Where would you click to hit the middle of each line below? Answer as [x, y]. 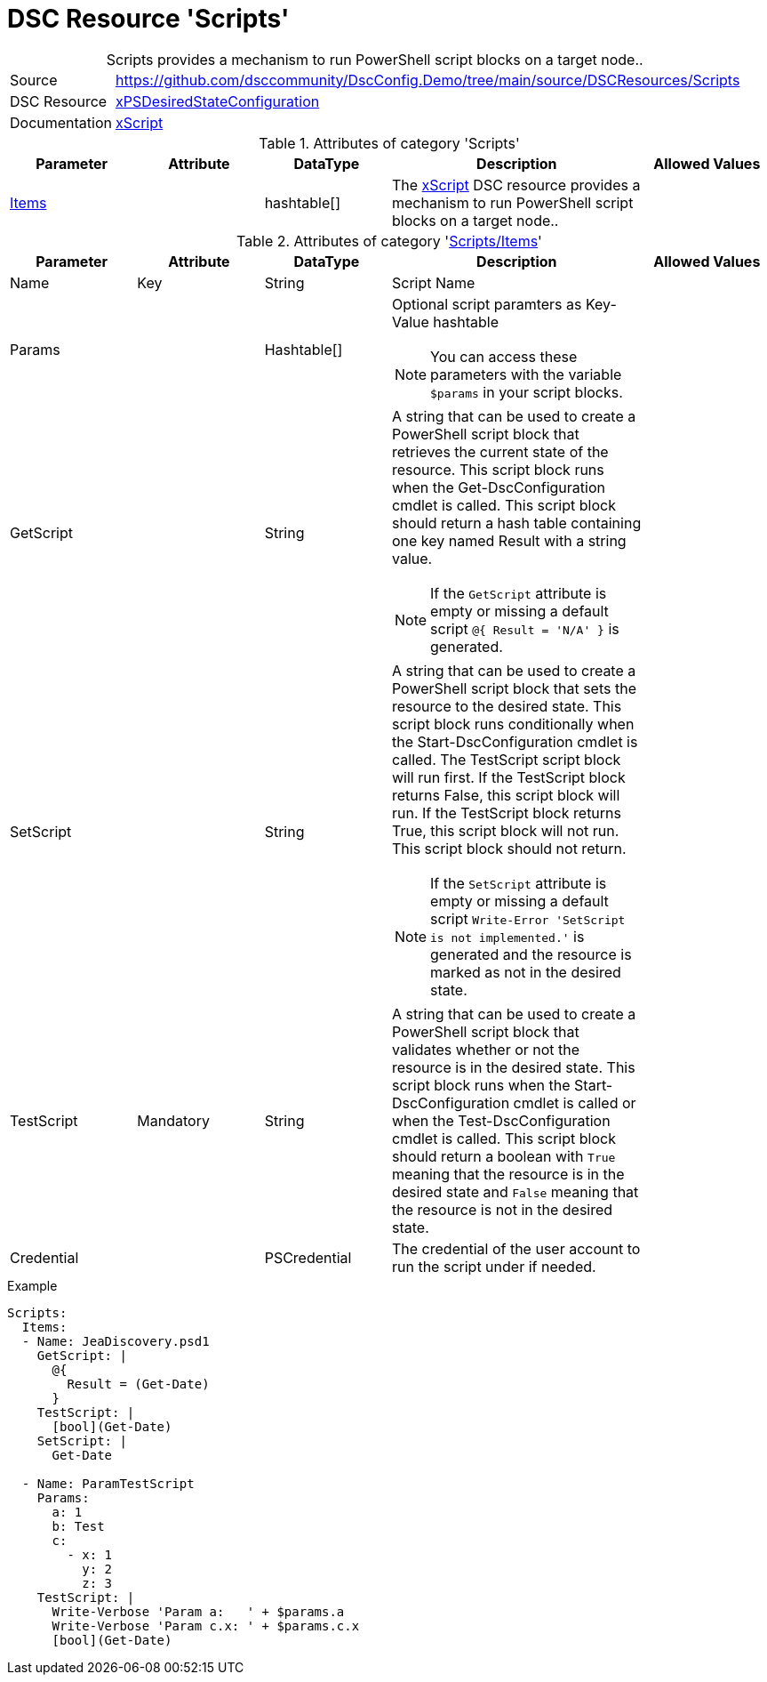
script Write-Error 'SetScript [528, 918]
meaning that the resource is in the [508, 1174]
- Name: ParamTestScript [108, 1483]
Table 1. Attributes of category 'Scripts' [389, 143]
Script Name [433, 282]
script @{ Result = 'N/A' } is [525, 628]
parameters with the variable [526, 374]
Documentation [61, 122]
